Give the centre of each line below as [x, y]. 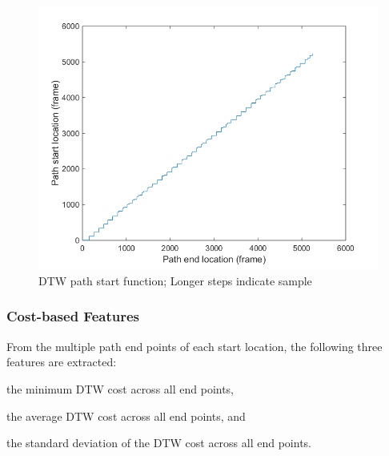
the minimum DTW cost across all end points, [120, 388]
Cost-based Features [73, 316]
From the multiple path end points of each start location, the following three [194, 346]
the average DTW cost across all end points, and [126, 416]
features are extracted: [62, 362]
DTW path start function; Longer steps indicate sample [175, 280]
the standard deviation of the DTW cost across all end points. [159, 443]
